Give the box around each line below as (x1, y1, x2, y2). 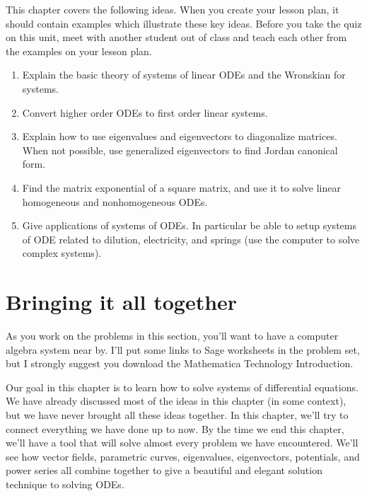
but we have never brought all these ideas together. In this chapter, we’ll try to (6, 408, 349, 422)
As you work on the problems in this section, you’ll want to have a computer (6, 328, 339, 343)
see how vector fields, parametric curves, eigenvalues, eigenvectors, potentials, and (6, 449, 360, 463)
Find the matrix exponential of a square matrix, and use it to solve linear (22, 180, 341, 195)
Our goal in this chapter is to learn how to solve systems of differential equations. (6, 379, 359, 394)
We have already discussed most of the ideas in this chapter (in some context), (6, 393, 346, 408)
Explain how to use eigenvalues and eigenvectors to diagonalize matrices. (22, 129, 337, 144)
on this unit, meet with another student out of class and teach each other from (6, 30, 347, 45)
